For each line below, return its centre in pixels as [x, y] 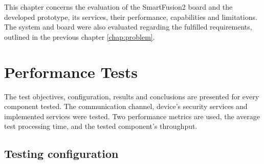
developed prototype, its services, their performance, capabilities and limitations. [131, 17]
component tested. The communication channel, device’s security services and [126, 106]
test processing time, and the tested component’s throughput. [101, 126]
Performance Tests [71, 72]
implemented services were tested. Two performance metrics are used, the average [132, 116]
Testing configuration [61, 154]
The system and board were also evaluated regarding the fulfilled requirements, [128, 27]
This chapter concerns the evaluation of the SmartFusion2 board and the [118, 7]
